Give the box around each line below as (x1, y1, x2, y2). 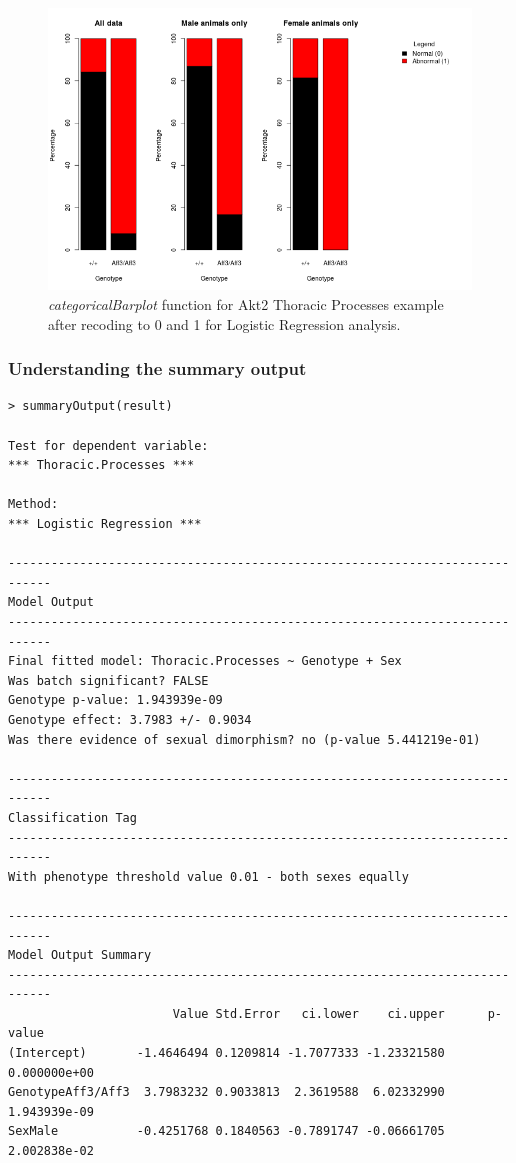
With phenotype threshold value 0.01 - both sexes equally (8, 869, 409, 884)
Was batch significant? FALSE (8, 673, 209, 688)
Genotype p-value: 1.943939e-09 (8, 693, 223, 708)
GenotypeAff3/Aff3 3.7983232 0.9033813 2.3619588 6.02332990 (8, 1085, 445, 1100)
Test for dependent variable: (8, 438, 209, 453)
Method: (8, 497, 59, 512)
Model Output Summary (8, 948, 152, 963)
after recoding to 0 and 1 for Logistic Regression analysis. (48, 313, 401, 334)
